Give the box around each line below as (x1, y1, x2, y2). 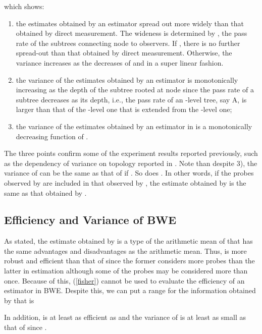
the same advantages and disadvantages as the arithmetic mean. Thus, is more (4, 245, 247, 256)
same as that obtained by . (4, 187, 87, 198)
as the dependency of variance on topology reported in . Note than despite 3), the (4, 157, 257, 168)
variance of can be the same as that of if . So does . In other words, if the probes (4, 168, 254, 178)
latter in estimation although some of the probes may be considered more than (4, 265, 248, 276)
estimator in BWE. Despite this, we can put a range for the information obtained (4, 285, 256, 296)
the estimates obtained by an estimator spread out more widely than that (16, 18, 244, 28)
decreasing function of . (16, 131, 88, 141)
